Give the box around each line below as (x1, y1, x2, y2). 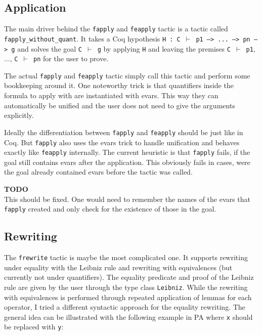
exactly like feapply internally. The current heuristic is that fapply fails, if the (4, 147, 250, 157)
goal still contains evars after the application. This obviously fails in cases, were (4, 156, 250, 167)
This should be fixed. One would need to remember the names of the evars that (4, 193, 250, 204)
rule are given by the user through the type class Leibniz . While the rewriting (4, 281, 248, 292)
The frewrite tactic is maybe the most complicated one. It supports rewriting (4, 252, 248, 263)
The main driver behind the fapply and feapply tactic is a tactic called (4, 23, 228, 34)
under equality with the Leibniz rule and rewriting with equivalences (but (4, 262, 233, 272)
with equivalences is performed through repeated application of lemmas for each (4, 291, 252, 302)
